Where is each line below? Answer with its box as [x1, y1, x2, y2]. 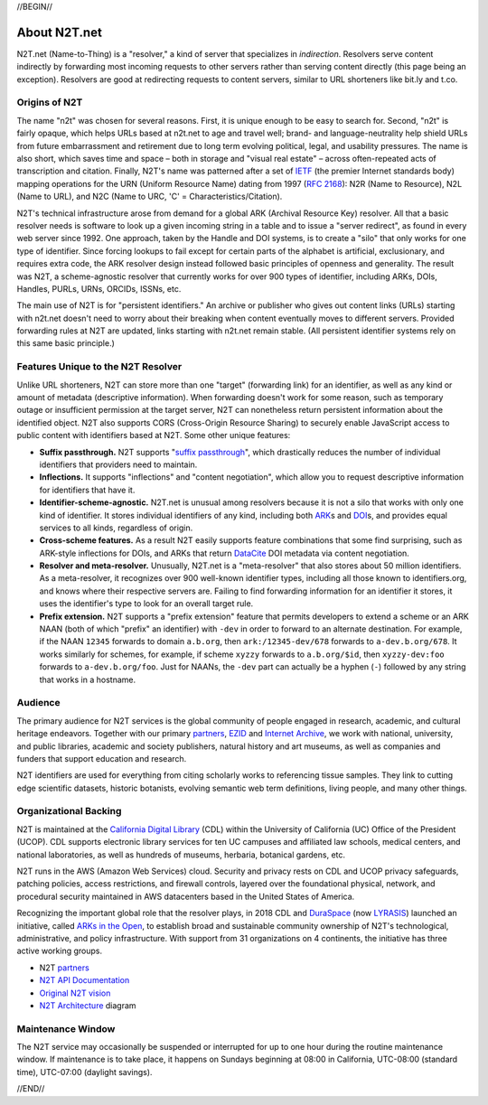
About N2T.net [16, 24, 103, 40]
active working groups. [16, 945, 103, 957]
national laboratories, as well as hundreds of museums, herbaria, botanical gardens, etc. [16, 849, 346, 860]
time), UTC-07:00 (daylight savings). [16, 1066, 153, 1077]
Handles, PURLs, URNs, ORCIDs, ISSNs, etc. [16, 283, 182, 294]
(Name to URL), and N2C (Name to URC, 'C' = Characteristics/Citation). [16, 191, 283, 202]
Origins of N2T [16, 96, 83, 108]
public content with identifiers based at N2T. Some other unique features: [16, 430, 291, 441]
